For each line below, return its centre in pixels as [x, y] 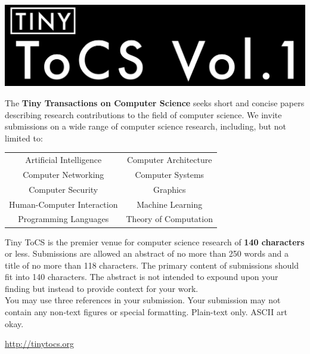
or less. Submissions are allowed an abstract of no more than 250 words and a [147, 253]
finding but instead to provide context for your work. [102, 288]
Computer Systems [170, 174]
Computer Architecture [170, 160]
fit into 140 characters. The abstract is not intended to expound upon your [142, 277]
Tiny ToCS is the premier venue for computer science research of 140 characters [155, 241]
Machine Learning [170, 204]
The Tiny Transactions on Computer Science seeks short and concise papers [155, 102]
